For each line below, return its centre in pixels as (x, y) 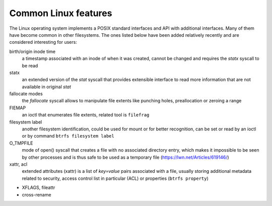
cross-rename (37, 194)
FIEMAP (18, 108)
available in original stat (47, 87)
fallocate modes (26, 94)
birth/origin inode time (32, 51)
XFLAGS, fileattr (39, 188)
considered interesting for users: (43, 42)
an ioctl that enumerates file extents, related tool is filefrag (86, 115)
